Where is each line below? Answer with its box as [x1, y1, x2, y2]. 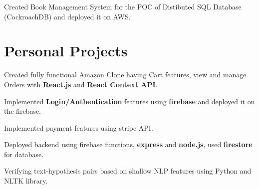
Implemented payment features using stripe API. [4, 122, 153, 133]
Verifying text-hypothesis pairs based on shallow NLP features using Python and [4, 166, 252, 176]
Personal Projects [4, 40, 128, 61]
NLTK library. [4, 176, 48, 186]
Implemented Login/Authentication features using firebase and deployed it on [4, 96, 255, 106]
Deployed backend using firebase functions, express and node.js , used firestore [4, 139, 253, 150]
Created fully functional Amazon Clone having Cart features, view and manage [4, 69, 247, 80]
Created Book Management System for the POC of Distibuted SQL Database [4, 1, 242, 11]
